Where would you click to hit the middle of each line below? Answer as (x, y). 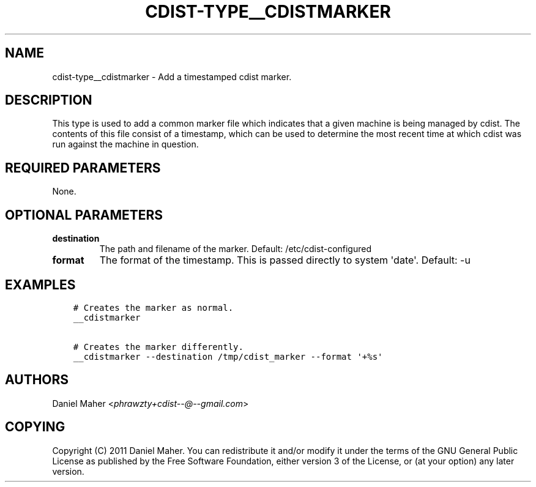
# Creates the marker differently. (158, 347)
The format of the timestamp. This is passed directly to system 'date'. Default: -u (285, 260)
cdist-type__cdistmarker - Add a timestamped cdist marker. (172, 76)
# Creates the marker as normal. (153, 307)
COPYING (35, 427)
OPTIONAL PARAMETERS (84, 215)
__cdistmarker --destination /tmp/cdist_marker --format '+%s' (228, 356)
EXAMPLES (40, 284)
